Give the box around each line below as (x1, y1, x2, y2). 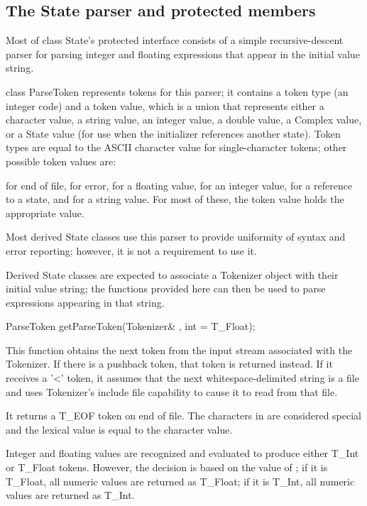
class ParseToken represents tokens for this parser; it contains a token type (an (6, 84, 349, 99)
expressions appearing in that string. (6, 295, 165, 309)
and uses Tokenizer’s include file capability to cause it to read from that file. (6, 384, 338, 399)
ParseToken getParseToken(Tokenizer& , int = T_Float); (6, 319, 256, 334)
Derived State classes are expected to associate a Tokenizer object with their (6, 267, 339, 282)
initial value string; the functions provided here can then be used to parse (6, 281, 326, 296)
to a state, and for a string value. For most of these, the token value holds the (6, 192, 344, 207)
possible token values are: (6, 153, 116, 168)
